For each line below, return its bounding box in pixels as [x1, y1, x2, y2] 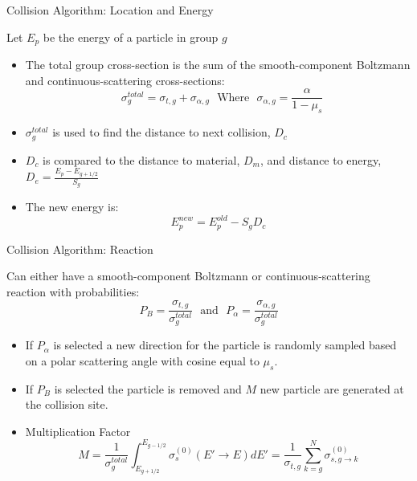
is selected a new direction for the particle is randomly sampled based [53, 336, 397, 353]
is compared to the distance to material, [43, 151, 240, 168]
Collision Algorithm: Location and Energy [6, 2, 214, 18]
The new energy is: [25, 198, 119, 215]
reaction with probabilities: [6, 283, 140, 300]
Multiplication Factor [25, 422, 131, 439]
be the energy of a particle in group [43, 28, 219, 45]
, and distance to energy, [260, 151, 382, 168]
